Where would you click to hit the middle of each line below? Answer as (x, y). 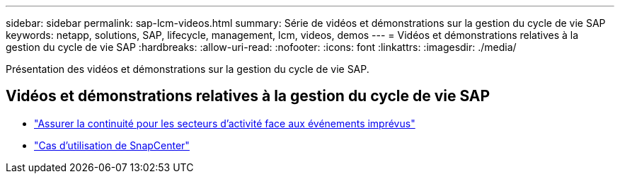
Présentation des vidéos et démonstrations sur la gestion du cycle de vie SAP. (188, 69)
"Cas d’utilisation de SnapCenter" (112, 145)
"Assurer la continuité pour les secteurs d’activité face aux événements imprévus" (225, 123)
